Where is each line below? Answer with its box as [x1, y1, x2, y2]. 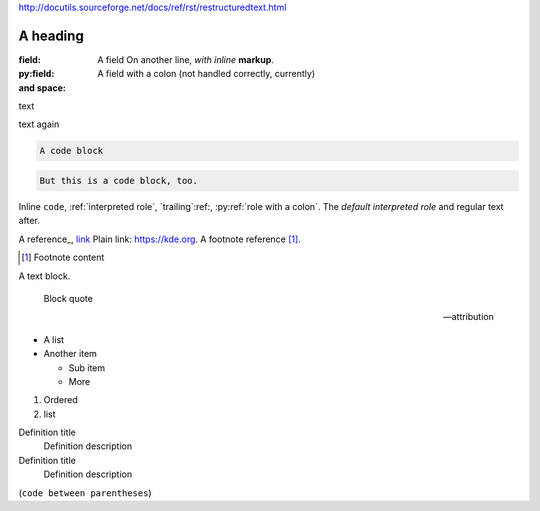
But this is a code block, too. [39, 175, 199, 187]
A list [43, 333, 65, 345]
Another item [43, 348, 97, 360]
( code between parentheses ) [18, 486, 152, 499]
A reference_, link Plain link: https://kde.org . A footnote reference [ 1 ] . [18, 233, 302, 245]
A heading [18, 27, 84, 44]
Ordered [43, 394, 79, 406]
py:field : [18, 68, 55, 80]
